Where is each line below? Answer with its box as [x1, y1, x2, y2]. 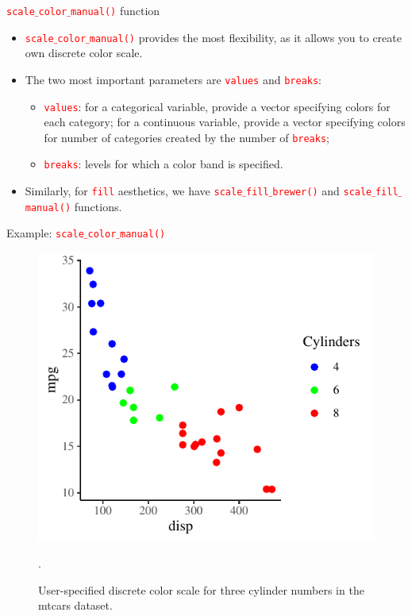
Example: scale [6, 225, 84, 241]
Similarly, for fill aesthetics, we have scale [25, 183, 243, 199]
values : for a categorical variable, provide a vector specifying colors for [44, 98, 391, 114]
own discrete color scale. [25, 44, 143, 61]
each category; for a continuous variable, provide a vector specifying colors [44, 114, 406, 130]
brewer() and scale [272, 183, 372, 199]
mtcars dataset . [38, 597, 113, 614]
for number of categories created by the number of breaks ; [44, 129, 329, 145]
